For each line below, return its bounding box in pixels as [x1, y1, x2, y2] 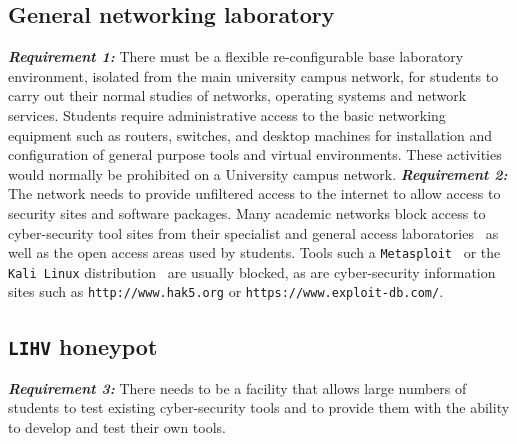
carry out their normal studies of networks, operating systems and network [8, 85, 467, 106]
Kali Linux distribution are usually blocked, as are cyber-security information [8, 261, 496, 282]
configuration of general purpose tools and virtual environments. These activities [8, 144, 502, 165]
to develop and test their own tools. [8, 417, 226, 438]
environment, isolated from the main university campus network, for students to [8, 65, 499, 86]
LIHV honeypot [8, 330, 158, 361]
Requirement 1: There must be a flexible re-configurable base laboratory [8, 46, 464, 67]
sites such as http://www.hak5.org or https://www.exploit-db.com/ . [8, 281, 444, 302]
